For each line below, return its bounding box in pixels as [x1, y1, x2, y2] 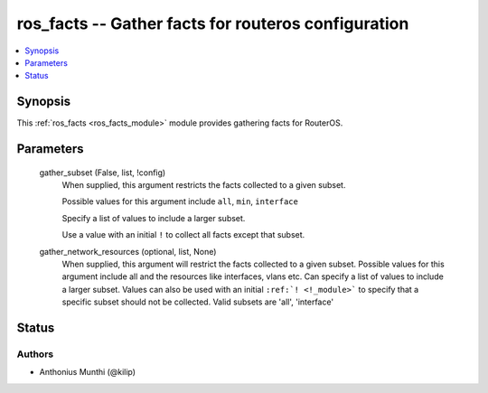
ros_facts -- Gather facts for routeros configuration [16, 14, 409, 33]
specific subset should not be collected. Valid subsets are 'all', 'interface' [61, 296, 334, 307]
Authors [16, 348, 54, 360]
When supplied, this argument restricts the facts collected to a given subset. [61, 180, 346, 191]
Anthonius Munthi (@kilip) [39, 367, 136, 378]
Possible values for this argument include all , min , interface [61, 196, 298, 207]
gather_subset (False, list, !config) [39, 167, 166, 178]
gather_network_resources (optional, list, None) [39, 246, 217, 257]
